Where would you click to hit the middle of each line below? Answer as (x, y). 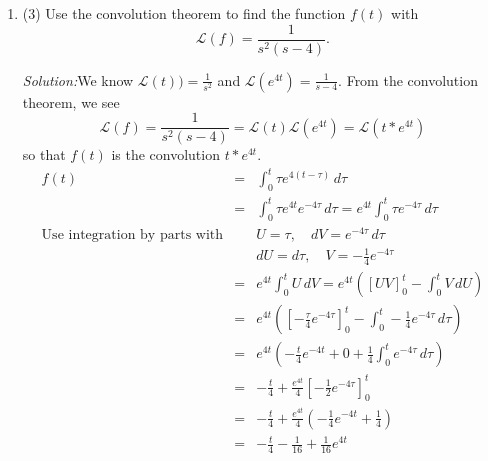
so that (44, 154)
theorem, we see (71, 101)
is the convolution (165, 154)
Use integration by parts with (132, 234)
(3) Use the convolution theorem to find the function (184, 13)
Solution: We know (78, 79)
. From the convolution (408, 79)
